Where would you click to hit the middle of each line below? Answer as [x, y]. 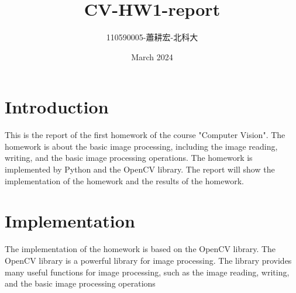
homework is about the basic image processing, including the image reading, [141, 146]
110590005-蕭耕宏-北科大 [152, 37]
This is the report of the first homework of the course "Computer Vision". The [145, 135]
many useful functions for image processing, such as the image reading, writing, [147, 272]
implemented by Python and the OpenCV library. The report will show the [140, 169]
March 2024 [152, 56]
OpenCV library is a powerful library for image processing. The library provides [148, 260]
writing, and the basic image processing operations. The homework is [129, 158]
